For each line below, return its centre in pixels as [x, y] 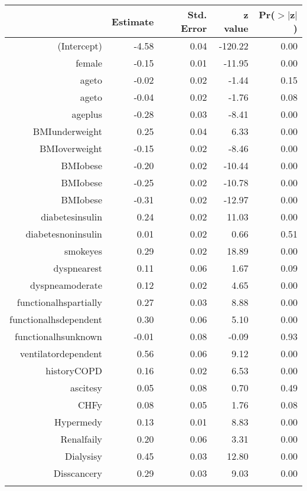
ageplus [87, 114]
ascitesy [86, 388]
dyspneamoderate [66, 285]
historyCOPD [74, 370]
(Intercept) [80, 46]
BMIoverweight [71, 148]
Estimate [133, 21]
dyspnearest [78, 268]
